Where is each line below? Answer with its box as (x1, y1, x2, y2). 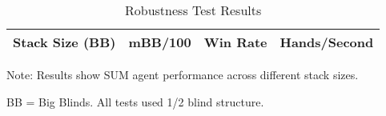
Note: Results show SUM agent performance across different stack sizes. (6, 66, 359, 82)
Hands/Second (279, 33, 374, 51)
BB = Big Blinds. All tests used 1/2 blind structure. (6, 93, 264, 110)
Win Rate (203, 33, 267, 51)
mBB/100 (128, 33, 191, 51)
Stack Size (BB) (13, 33, 116, 51)
